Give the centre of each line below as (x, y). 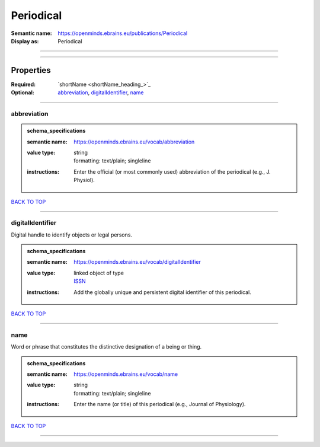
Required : (23, 84)
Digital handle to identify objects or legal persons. (72, 235)
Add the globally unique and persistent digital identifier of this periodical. (162, 292)
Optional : (23, 92)
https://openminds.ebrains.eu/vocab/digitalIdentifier (137, 262)
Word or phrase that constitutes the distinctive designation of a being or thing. (106, 347)
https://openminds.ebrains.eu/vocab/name (126, 374)
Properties (31, 70)
